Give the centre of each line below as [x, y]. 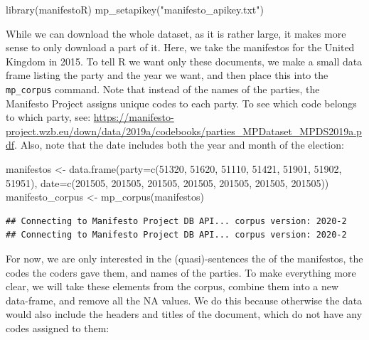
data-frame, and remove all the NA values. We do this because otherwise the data [184, 300]
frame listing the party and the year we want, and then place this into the [167, 75]
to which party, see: [48, 117]
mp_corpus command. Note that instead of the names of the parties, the [163, 89]
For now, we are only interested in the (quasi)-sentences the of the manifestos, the [184, 258]
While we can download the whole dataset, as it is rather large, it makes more [176, 33]
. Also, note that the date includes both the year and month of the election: [179, 145]
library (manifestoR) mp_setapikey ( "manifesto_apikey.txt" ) [135, 9]
